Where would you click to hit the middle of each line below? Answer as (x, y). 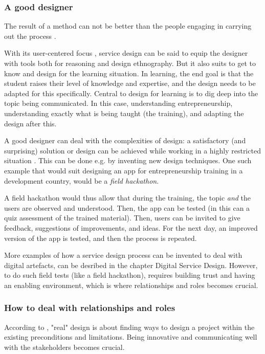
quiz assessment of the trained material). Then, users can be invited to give (122, 218)
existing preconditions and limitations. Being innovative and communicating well (131, 337)
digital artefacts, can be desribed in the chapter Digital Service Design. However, (131, 265)
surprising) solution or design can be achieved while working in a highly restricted (132, 150)
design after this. (30, 123)
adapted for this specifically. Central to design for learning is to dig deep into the (131, 93)
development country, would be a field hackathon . (82, 180)
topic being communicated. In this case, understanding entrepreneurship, (118, 103)
